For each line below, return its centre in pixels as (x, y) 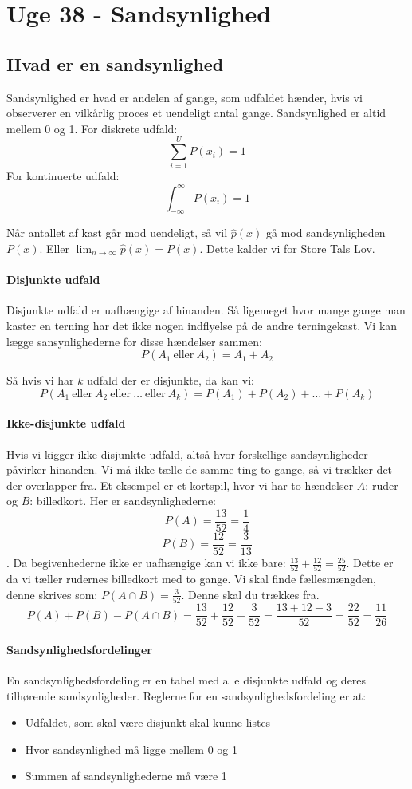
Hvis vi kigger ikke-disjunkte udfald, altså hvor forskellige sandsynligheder (187, 454)
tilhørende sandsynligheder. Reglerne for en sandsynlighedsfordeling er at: (186, 695)
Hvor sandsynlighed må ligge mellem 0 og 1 (131, 749)
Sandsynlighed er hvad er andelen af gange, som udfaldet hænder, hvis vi (184, 97)
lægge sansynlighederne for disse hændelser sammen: (135, 341)
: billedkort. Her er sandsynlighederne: (123, 501)
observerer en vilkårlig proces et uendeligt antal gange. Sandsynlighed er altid (196, 113)
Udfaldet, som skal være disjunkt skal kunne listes (148, 722)
